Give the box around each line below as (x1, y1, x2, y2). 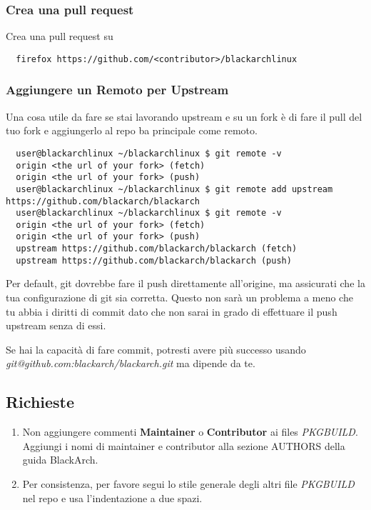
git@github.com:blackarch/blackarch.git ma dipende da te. (6, 356, 255, 371)
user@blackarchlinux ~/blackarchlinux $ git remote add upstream (16, 184, 333, 194)
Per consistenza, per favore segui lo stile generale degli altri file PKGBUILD (22, 476, 355, 491)
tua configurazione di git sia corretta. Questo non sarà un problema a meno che (6, 290, 353, 305)
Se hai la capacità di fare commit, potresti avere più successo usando (6, 341, 306, 356)
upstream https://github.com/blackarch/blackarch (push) (16, 255, 292, 266)
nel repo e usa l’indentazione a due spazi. (22, 490, 203, 505)
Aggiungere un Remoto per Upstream (6, 81, 229, 99)
